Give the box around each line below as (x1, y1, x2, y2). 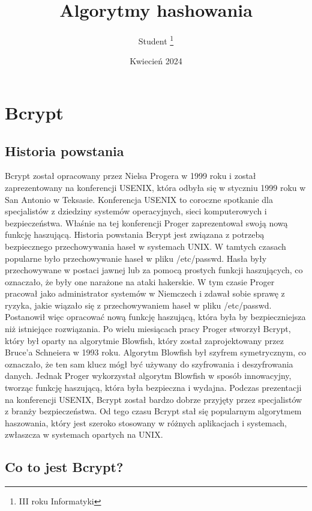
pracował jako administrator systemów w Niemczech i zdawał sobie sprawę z (5, 287, 285, 300)
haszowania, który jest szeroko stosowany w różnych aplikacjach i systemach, (5, 416, 287, 429)
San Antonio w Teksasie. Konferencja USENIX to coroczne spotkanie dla (5, 193, 273, 205)
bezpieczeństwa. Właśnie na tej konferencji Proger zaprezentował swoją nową (5, 216, 288, 229)
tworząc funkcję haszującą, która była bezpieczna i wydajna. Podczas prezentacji (5, 381, 302, 394)
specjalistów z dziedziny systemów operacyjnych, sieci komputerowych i (5, 205, 267, 217)
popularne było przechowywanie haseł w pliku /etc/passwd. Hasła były (5, 252, 267, 264)
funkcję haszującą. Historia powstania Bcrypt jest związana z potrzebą (5, 228, 265, 241)
